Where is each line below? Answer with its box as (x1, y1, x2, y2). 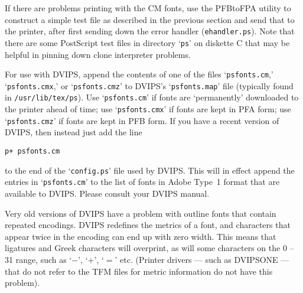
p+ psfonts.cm (5, 146, 60, 155)
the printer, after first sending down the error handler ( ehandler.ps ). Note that (5, 25, 295, 37)
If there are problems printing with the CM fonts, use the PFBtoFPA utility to (5, 2, 291, 14)
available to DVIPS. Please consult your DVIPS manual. (5, 187, 210, 199)
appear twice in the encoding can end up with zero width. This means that (5, 230, 276, 242)
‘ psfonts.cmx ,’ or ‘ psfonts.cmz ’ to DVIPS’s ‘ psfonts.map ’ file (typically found (5, 79, 294, 92)
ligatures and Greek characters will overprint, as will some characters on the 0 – (5, 242, 294, 254)
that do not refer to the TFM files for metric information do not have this (5, 265, 273, 277)
